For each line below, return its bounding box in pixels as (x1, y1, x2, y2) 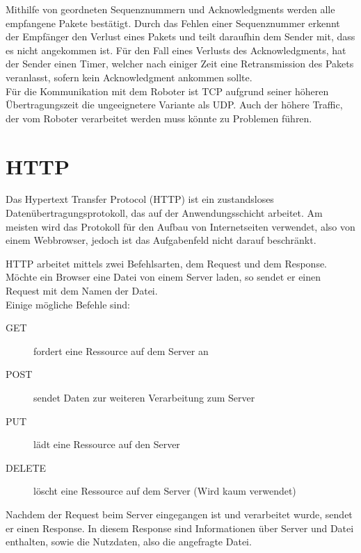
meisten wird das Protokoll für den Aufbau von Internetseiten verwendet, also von (6, 219, 355, 233)
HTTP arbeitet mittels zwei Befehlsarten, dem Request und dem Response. (6, 256, 328, 270)
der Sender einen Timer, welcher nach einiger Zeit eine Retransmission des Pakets (6, 56, 354, 71)
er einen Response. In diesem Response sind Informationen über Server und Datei (6, 520, 354, 535)
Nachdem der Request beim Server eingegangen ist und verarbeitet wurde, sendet (6, 506, 353, 521)
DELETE (6, 460, 47, 474)
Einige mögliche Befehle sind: (6, 297, 130, 311)
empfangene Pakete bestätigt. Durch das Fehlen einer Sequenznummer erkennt (6, 15, 340, 30)
